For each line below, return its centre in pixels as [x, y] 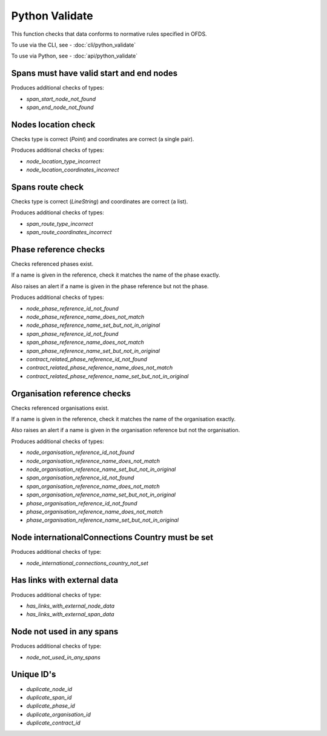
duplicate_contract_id [54, 723]
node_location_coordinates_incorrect [73, 170]
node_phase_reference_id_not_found [73, 308]
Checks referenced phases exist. [52, 264]
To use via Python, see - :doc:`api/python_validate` [74, 56]
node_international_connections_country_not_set [87, 563]
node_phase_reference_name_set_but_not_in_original [93, 325]
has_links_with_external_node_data [71, 606]
